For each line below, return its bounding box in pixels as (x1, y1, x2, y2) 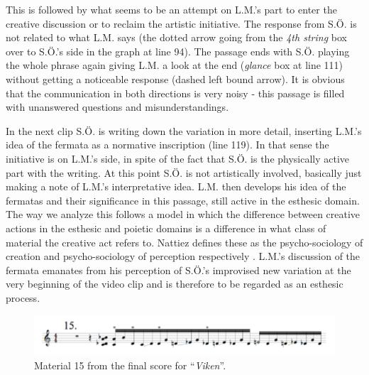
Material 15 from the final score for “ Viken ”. (34, 358, 226, 373)
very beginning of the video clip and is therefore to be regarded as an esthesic (6, 276, 343, 291)
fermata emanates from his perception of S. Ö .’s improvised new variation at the (6, 262, 351, 277)
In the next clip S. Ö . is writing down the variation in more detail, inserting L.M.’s (6, 123, 362, 138)
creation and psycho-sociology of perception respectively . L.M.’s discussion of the (6, 249, 360, 263)
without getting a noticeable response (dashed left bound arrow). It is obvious (6, 71, 345, 86)
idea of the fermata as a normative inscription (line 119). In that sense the (6, 137, 329, 152)
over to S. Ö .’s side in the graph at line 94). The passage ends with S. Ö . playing (6, 43, 350, 58)
